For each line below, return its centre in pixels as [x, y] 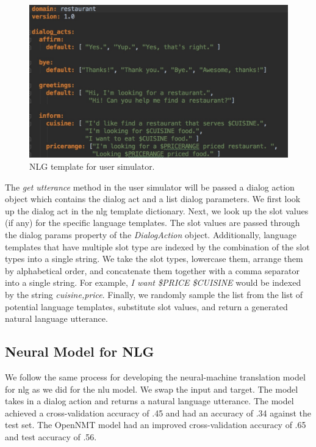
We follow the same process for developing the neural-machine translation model [155, 376]
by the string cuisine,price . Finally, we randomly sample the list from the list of [154, 294]
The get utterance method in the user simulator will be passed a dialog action [150, 187]
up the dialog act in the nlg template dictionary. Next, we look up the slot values [157, 210]
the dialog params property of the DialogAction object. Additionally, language [151, 234]
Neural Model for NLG [80, 351]
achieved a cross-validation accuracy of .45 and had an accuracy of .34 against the [158, 412]
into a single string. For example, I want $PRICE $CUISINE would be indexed [153, 282]
